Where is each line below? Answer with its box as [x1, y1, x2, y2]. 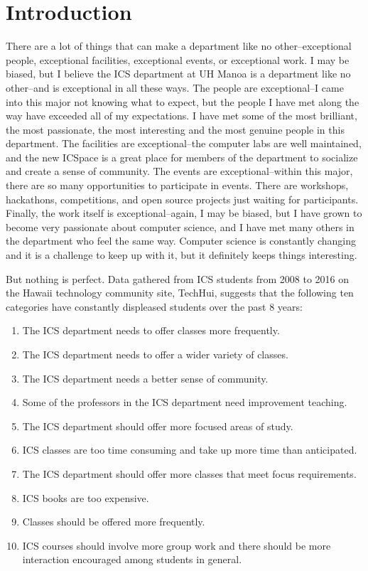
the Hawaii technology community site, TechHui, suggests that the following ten [6, 285, 354, 300]
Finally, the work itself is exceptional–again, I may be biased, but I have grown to [6, 206, 362, 220]
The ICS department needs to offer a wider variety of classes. [22, 347, 288, 361]
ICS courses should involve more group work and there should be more [22, 538, 331, 553]
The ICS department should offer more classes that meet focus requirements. [22, 466, 357, 481]
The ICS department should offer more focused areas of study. [22, 418, 293, 433]
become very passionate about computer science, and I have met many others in [6, 219, 355, 234]
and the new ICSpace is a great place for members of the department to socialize [6, 149, 358, 164]
